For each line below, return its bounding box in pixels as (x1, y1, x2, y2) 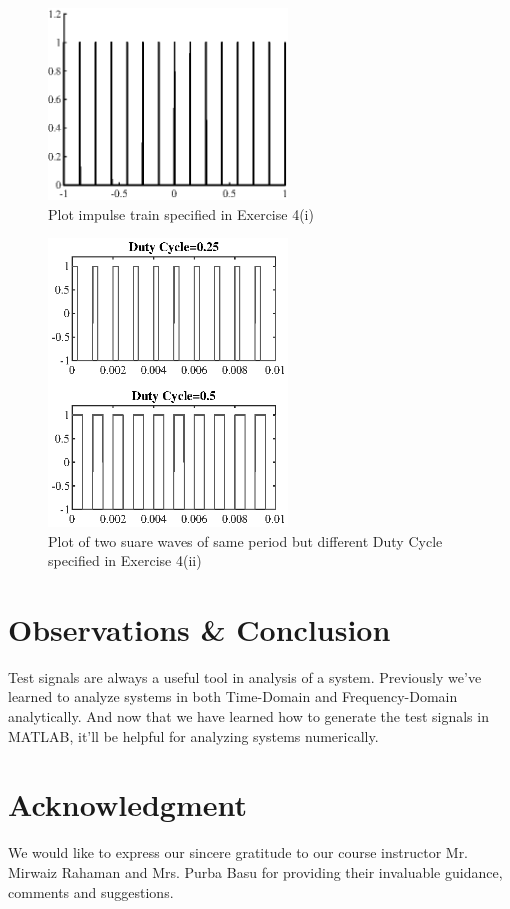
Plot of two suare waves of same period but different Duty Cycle (48, 530, 443, 551)
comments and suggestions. (8, 881, 174, 902)
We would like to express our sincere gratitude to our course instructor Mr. (8, 842, 469, 863)
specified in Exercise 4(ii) (48, 550, 202, 571)
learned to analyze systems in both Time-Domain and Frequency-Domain (8, 686, 458, 707)
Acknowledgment (8, 784, 247, 825)
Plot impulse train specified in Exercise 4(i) (48, 203, 314, 224)
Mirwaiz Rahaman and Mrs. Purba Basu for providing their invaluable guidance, (8, 861, 503, 882)
